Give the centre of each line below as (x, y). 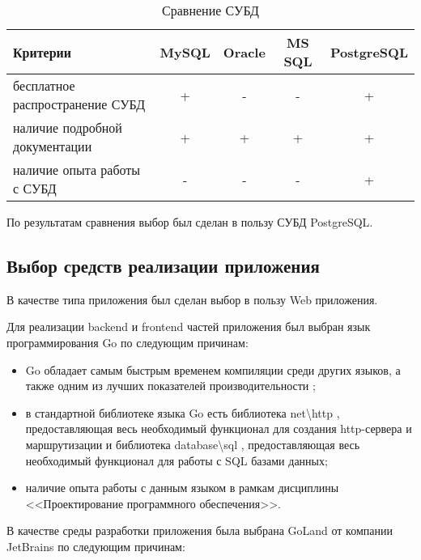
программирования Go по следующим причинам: (128, 342)
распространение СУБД (79, 104)
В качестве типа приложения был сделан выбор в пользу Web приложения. (192, 299)
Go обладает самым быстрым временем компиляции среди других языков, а (213, 369)
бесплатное (44, 85)
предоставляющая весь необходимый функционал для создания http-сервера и (219, 428)
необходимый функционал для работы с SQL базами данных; (176, 460)
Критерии (43, 52)
